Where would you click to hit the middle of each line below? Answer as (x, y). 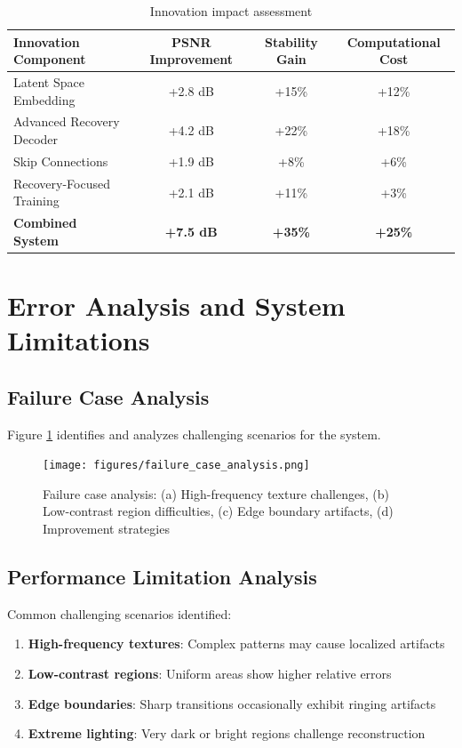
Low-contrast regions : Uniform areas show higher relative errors (210, 674)
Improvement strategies (106, 529)
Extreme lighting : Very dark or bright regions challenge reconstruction (227, 733)
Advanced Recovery (67, 121)
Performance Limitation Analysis (162, 577)
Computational (394, 41)
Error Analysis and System (176, 306)
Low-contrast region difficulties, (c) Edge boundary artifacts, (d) (218, 511)
